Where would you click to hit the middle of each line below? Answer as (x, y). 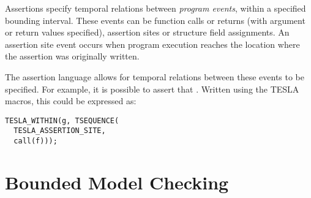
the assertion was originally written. (72, 56)
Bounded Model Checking (117, 182)
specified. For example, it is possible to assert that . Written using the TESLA (152, 89)
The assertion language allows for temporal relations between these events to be (155, 76)
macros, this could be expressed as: (71, 101)
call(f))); (36, 141)
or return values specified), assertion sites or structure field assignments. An (147, 32)
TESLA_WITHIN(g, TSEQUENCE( (62, 120)
